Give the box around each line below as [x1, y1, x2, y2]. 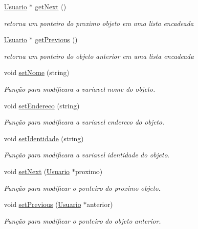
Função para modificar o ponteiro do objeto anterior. [4, 215, 161, 226]
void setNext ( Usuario [4, 166, 70, 176]
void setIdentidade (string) [4, 133, 84, 143]
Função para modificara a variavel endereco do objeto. [4, 117, 164, 127]
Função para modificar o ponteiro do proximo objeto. [4, 182, 161, 193]
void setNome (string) [4, 67, 69, 77]
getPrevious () [35, 34, 78, 45]
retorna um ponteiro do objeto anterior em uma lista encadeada [4, 51, 194, 61]
